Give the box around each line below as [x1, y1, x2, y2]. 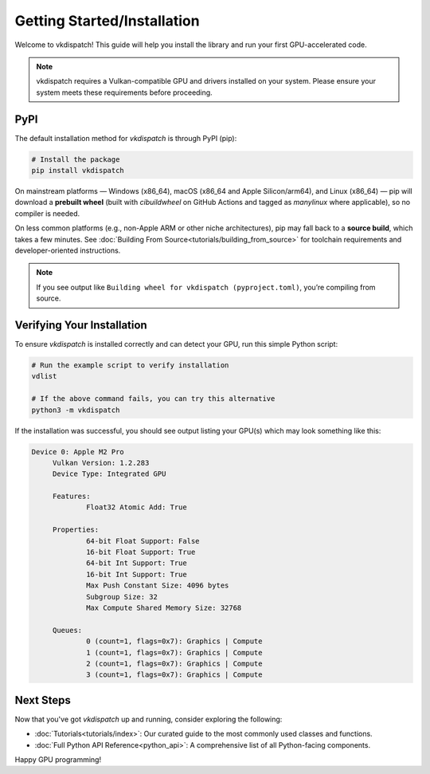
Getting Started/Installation [14, 12, 200, 29]
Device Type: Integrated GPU [52, 470, 166, 478]
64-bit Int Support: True [86, 559, 187, 568]
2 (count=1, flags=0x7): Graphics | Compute [86, 658, 263, 668]
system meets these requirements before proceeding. [36, 88, 213, 97]
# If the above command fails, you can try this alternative [31, 395, 276, 403]
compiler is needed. [14, 208, 80, 218]
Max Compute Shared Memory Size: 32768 [86, 603, 242, 612]
